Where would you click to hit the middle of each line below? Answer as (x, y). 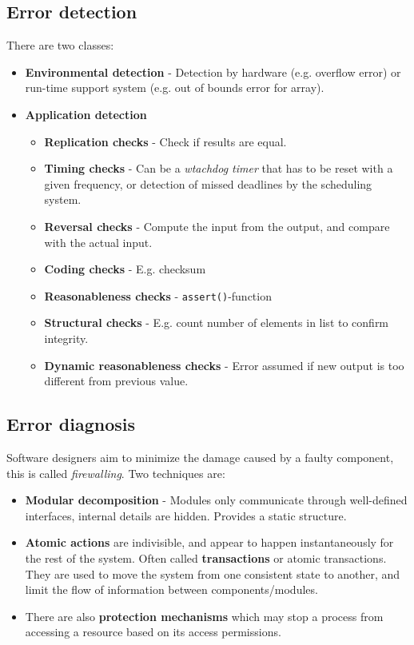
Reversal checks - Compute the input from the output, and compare (217, 226)
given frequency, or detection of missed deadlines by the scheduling (208, 183)
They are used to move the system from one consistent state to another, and (213, 573)
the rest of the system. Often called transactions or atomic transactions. (206, 557)
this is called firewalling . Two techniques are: (116, 473)
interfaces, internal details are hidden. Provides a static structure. (186, 515)
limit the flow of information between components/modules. (171, 589)
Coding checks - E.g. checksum (125, 269)
